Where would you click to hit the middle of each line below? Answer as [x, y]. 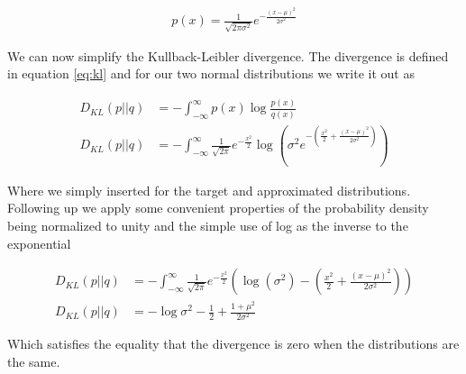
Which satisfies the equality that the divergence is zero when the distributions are [233, 344]
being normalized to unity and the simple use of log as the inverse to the [208, 226]
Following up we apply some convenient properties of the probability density [218, 208]
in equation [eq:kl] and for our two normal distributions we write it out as [211, 73]
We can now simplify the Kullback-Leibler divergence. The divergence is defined [228, 55]
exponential [39, 243]
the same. [34, 361]
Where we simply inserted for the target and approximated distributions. [209, 190]
